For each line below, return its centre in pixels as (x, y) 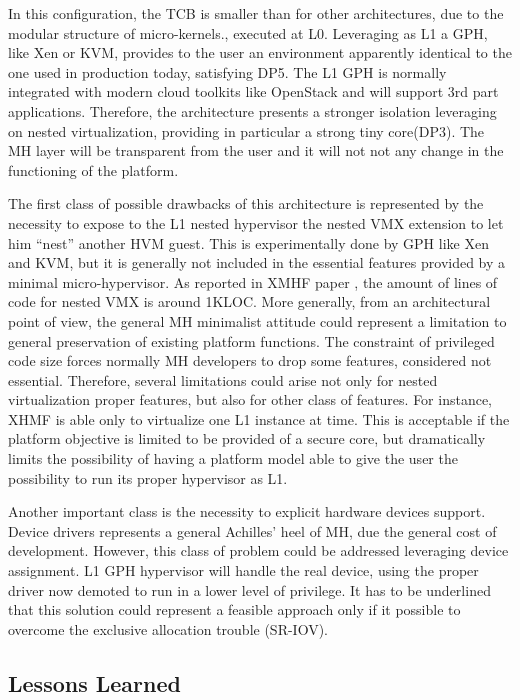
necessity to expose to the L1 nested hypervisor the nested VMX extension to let (256, 222)
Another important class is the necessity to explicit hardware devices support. (247, 511)
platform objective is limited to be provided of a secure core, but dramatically (247, 438)
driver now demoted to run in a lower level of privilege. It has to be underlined (249, 589)
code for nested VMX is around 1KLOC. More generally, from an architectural (249, 301)
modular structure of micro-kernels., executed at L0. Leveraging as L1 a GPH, (248, 32)
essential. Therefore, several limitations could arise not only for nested (223, 379)
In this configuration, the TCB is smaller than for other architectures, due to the (256, 13)
